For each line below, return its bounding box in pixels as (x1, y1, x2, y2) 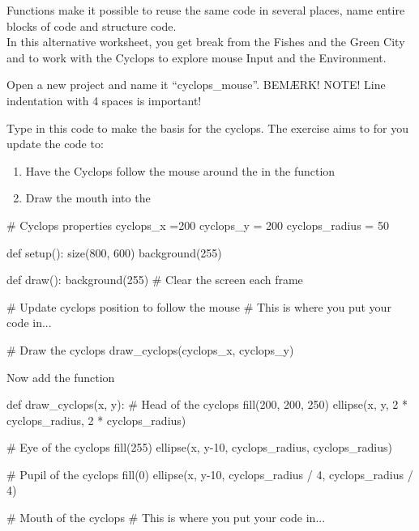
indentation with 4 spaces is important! (6, 91, 202, 108)
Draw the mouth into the (25, 189, 151, 206)
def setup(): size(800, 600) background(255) (6, 244, 222, 261)
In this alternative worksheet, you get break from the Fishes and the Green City (6, 33, 405, 50)
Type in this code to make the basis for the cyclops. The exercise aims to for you (6, 119, 408, 136)
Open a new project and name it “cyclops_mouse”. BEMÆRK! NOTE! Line (6, 76, 386, 93)
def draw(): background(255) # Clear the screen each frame (6, 271, 303, 288)
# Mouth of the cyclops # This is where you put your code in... (6, 509, 326, 526)
